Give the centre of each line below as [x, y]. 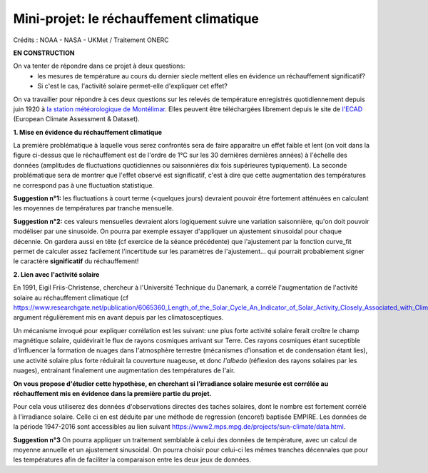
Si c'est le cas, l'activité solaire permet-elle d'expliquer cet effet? [133, 86]
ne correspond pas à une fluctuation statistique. [84, 185]
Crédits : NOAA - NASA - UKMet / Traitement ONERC [91, 40]
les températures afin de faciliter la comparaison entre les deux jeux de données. [132, 459]
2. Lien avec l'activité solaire [56, 274]
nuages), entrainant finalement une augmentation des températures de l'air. [124, 370]
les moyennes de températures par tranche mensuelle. [93, 208]
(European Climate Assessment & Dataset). [77, 119]
